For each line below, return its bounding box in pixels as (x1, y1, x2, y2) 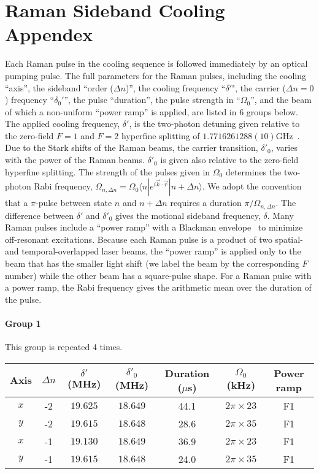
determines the (225, 165, 282, 178)
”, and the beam (250, 93, 312, 106)
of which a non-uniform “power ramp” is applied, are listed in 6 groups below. (5, 105, 299, 118)
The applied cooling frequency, (5, 117, 120, 130)
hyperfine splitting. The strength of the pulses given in (5, 165, 210, 178)
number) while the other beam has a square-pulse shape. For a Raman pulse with (5, 269, 312, 281)
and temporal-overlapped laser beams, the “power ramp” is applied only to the (5, 245, 301, 258)
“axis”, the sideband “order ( (5, 81, 113, 94)
